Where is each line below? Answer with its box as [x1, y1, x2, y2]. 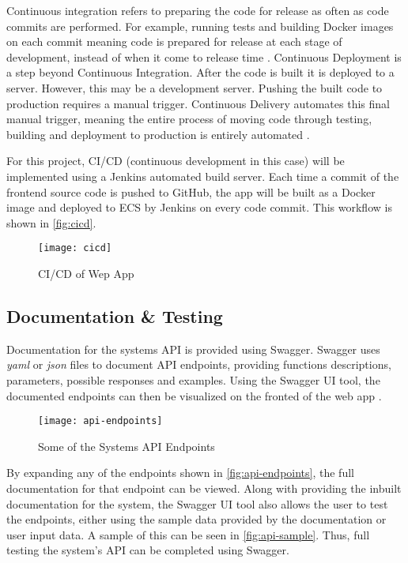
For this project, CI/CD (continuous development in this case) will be [6, 152, 345, 169]
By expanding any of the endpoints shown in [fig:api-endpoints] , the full [6, 464, 354, 481]
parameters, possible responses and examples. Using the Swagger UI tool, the [6, 371, 380, 388]
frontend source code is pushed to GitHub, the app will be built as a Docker [6, 183, 376, 200]
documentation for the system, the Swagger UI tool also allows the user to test [6, 495, 388, 512]
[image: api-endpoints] [38, 415, 163, 427]
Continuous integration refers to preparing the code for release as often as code [6, 2, 389, 18]
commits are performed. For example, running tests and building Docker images [6, 17, 394, 34]
